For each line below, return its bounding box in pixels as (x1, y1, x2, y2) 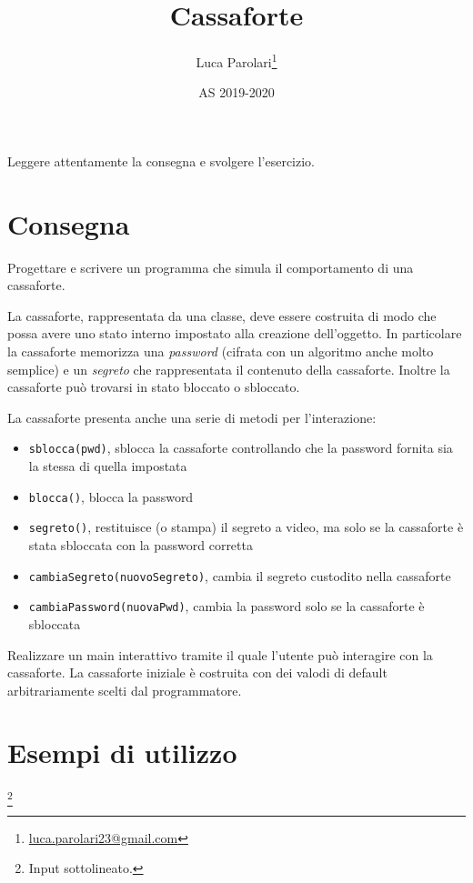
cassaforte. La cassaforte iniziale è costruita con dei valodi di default (7, 663, 387, 682)
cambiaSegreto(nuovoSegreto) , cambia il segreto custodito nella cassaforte (28, 566, 451, 585)
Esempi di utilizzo (7, 734, 237, 771)
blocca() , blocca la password (28, 487, 194, 506)
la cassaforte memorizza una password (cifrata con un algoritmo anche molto (7, 342, 434, 361)
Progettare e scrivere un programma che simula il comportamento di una (7, 257, 414, 276)
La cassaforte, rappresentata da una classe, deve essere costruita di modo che (7, 306, 437, 325)
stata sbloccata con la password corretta (28, 536, 253, 554)
